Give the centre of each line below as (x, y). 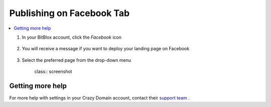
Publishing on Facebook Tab (70, 13)
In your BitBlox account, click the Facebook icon (72, 37)
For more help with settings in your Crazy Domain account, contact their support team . (100, 98)
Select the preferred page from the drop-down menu (77, 60)
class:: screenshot (53, 72)
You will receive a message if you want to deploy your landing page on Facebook (106, 49)
